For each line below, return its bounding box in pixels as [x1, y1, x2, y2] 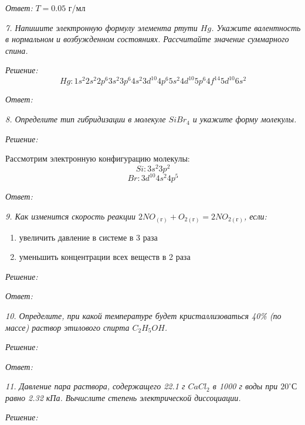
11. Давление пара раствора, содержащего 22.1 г [5, 380, 185, 392]
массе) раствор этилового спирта [5, 321, 130, 333]
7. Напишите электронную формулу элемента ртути [5, 21, 198, 33]
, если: [243, 210, 267, 222]
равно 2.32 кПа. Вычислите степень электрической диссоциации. [5, 391, 241, 403]
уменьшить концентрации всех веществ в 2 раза [19, 251, 191, 263]
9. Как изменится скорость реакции [5, 210, 135, 222]
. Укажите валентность [211, 21, 301, 33]
